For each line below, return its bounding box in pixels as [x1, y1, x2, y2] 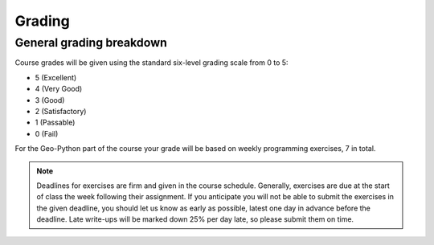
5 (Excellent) [35, 72, 77, 82]
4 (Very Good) [35, 84, 83, 94]
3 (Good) [35, 95, 65, 104]
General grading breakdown [14, 35, 168, 50]
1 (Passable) [35, 117, 76, 128]
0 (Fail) [35, 129, 59, 138]
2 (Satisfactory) [35, 106, 87, 116]
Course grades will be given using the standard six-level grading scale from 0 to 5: [14, 58, 289, 67]
